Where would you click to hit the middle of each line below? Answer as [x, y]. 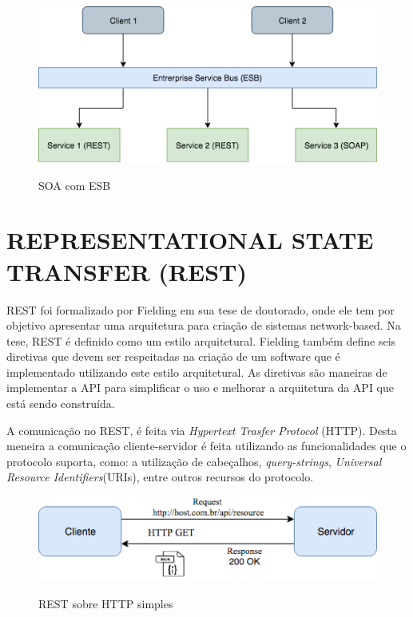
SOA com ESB [75, 185]
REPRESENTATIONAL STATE [190, 240]
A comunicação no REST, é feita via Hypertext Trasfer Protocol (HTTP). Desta [202, 430]
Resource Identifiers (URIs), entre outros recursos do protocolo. [160, 477]
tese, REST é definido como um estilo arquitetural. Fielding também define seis [201, 340]
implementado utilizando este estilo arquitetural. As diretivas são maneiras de [197, 372]
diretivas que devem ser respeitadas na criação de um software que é [173, 356]
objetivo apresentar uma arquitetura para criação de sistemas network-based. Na [204, 325]
